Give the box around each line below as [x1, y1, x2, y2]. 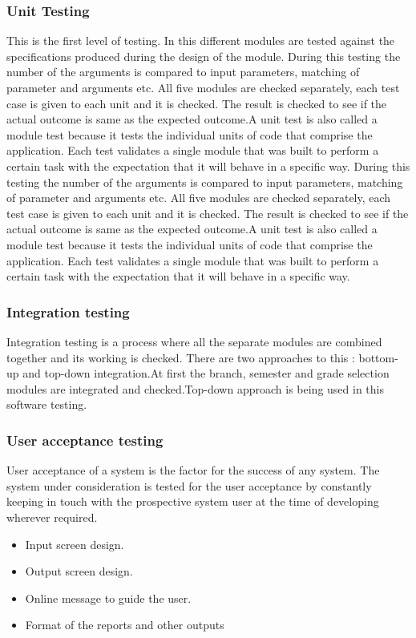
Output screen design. [25, 563, 133, 579]
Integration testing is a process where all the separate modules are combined [6, 333, 382, 349]
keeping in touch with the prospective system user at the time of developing [6, 493, 379, 510]
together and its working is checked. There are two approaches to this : [6, 349, 355, 365]
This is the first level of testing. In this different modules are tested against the [6, 32, 395, 49]
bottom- [358, 349, 398, 365]
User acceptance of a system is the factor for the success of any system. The [6, 462, 380, 478]
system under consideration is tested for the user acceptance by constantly [6, 477, 372, 494]
